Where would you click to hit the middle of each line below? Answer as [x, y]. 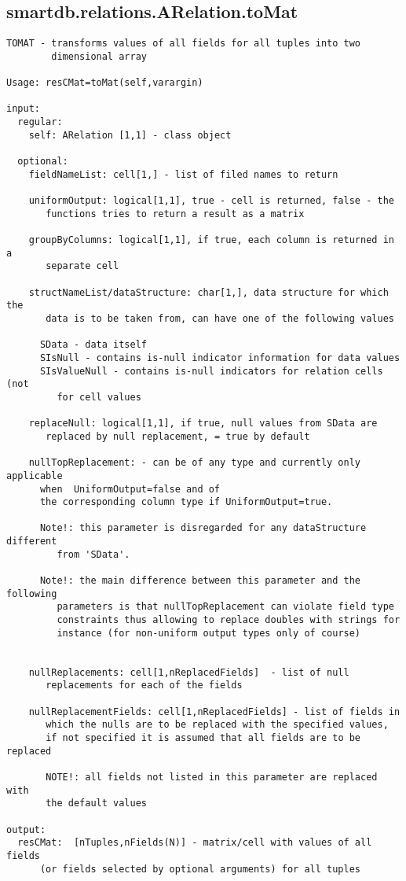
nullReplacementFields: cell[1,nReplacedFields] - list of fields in [214, 711]
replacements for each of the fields [144, 686]
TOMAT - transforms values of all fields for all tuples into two [184, 44]
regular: [40, 122]
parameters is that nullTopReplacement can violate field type [225, 607]
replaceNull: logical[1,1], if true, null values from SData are [203, 424]
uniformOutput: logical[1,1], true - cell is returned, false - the [211, 201]
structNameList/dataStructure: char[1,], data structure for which [208, 292]
